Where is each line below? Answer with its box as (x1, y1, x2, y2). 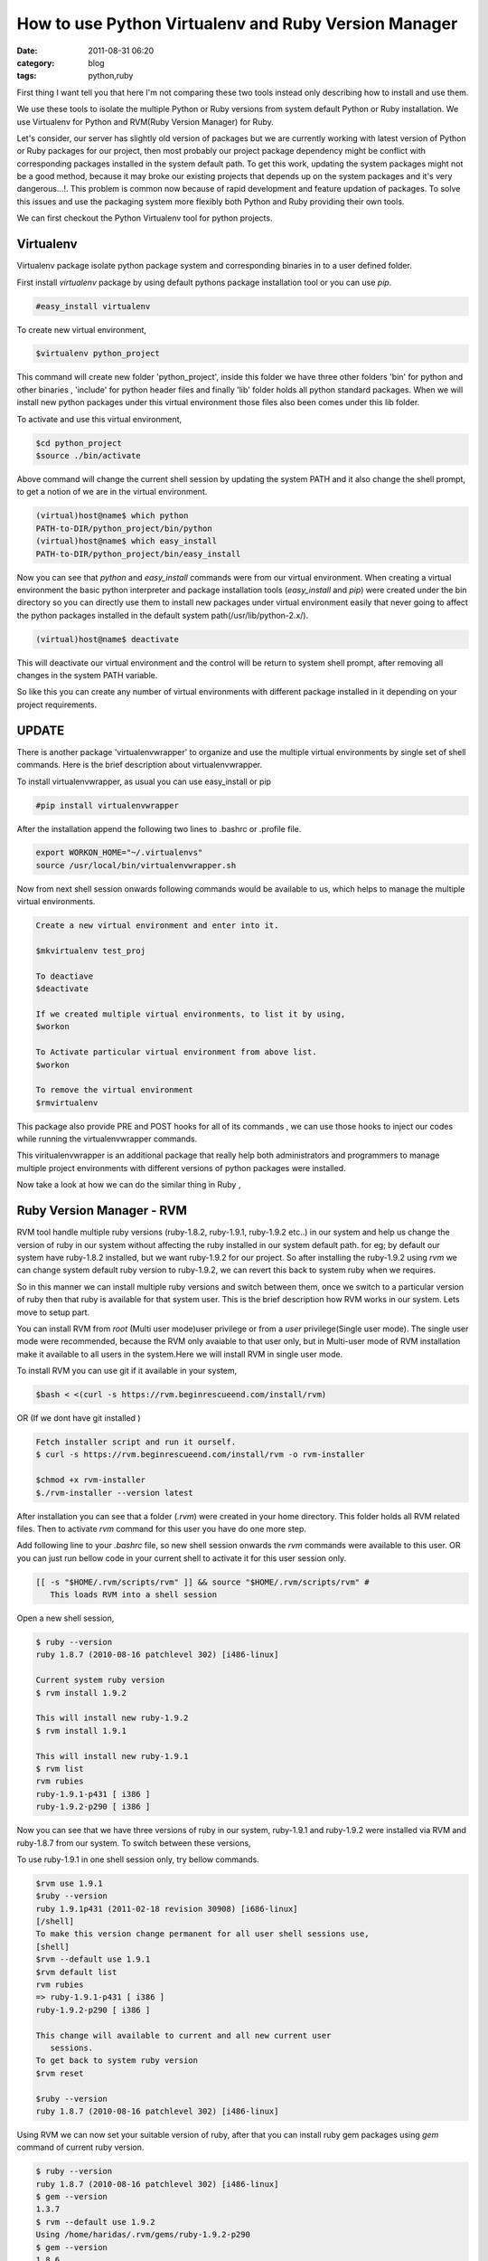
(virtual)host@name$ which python (35, 511, 189, 521)
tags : (16, 71, 37, 81)
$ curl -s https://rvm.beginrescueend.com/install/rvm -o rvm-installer (35, 1450, 365, 1460)
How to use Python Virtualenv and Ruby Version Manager (16, 14, 458, 33)
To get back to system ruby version (35, 2056, 199, 2066)
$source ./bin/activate (35, 450, 142, 461)
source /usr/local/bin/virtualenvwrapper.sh (35, 860, 237, 870)
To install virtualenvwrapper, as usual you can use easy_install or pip (16, 776, 271, 787)
